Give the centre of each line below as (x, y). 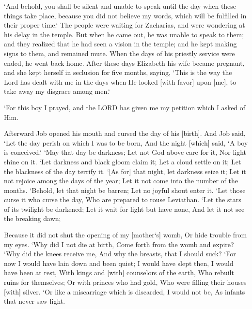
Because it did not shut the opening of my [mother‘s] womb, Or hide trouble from (126, 235)
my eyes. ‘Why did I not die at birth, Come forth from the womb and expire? (119, 244)
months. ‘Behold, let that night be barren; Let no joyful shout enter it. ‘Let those (125, 190)
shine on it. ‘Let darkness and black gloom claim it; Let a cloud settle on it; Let (123, 161)
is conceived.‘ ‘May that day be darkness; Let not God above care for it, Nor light (125, 152)
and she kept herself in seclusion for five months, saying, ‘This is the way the (118, 72)
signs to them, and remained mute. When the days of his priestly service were (119, 53)
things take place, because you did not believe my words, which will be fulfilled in (125, 15)
